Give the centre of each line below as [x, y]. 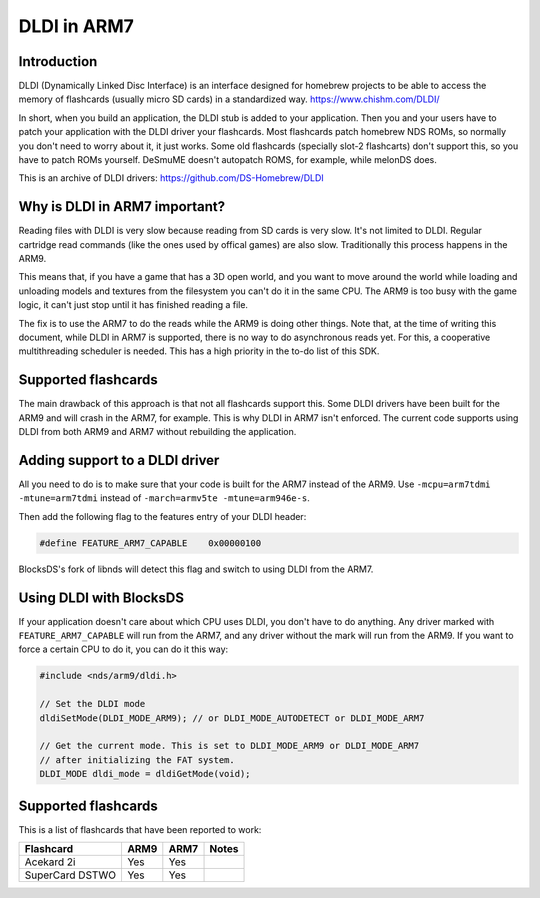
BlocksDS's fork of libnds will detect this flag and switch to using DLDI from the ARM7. [196, 569]
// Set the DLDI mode [92, 704]
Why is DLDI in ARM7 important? [122, 206]
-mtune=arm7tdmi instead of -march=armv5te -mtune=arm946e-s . [164, 498]
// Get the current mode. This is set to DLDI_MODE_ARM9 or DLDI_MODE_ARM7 [229, 746]
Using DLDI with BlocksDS [101, 597]
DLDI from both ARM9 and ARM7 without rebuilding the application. [157, 432]
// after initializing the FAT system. [137, 759]
